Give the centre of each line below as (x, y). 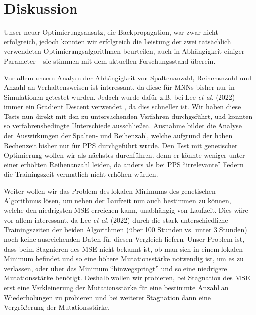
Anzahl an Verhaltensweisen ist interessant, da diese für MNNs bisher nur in (119, 87)
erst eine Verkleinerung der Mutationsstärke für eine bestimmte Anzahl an (116, 287)
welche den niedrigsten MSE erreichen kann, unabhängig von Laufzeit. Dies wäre (126, 210)
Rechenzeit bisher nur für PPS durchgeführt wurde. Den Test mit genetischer (121, 145)
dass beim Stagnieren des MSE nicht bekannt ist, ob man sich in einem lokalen (124, 249)
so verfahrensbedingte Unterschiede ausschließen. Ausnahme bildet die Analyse (123, 126)
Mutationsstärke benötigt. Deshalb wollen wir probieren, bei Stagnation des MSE (127, 278)
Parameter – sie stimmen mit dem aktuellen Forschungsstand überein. (110, 60)
